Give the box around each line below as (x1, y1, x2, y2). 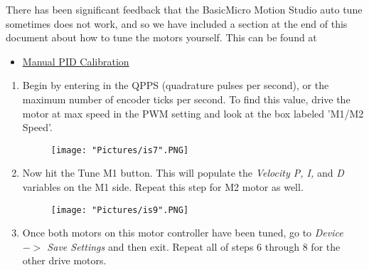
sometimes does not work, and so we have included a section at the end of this (6, 16, 348, 31)
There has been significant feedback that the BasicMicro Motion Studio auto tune (6, 2, 363, 16)
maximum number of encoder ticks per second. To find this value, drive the (22, 91, 351, 106)
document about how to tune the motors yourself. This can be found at (6, 30, 317, 45)
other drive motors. (22, 253, 107, 268)
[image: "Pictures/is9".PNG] (50, 204, 189, 215)
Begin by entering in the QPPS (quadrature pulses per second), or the (22, 78, 329, 93)
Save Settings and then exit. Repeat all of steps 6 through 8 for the (47, 239, 341, 254)
